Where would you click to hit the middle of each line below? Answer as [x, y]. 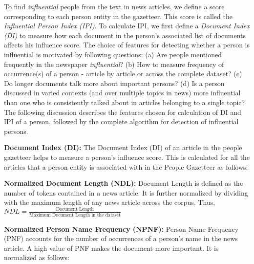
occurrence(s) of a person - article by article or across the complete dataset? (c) [123, 74]
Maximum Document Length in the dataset [75, 215]
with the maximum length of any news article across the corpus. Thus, [110, 202]
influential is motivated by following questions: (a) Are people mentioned [113, 54]
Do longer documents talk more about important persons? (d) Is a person [114, 83]
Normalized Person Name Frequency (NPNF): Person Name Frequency [121, 229]
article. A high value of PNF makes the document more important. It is [111, 248]
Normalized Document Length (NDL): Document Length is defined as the [124, 183]
